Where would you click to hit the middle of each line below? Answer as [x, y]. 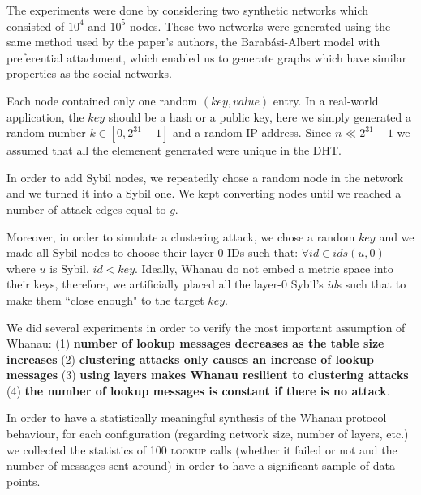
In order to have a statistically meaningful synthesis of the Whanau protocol [197, 418]
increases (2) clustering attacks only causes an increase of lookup [190, 358]
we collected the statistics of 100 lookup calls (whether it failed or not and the [202, 449]
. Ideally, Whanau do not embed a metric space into [264, 268]
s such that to [372, 284]
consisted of [36, 26]
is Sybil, [69, 268]
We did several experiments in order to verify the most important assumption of [206, 327]
